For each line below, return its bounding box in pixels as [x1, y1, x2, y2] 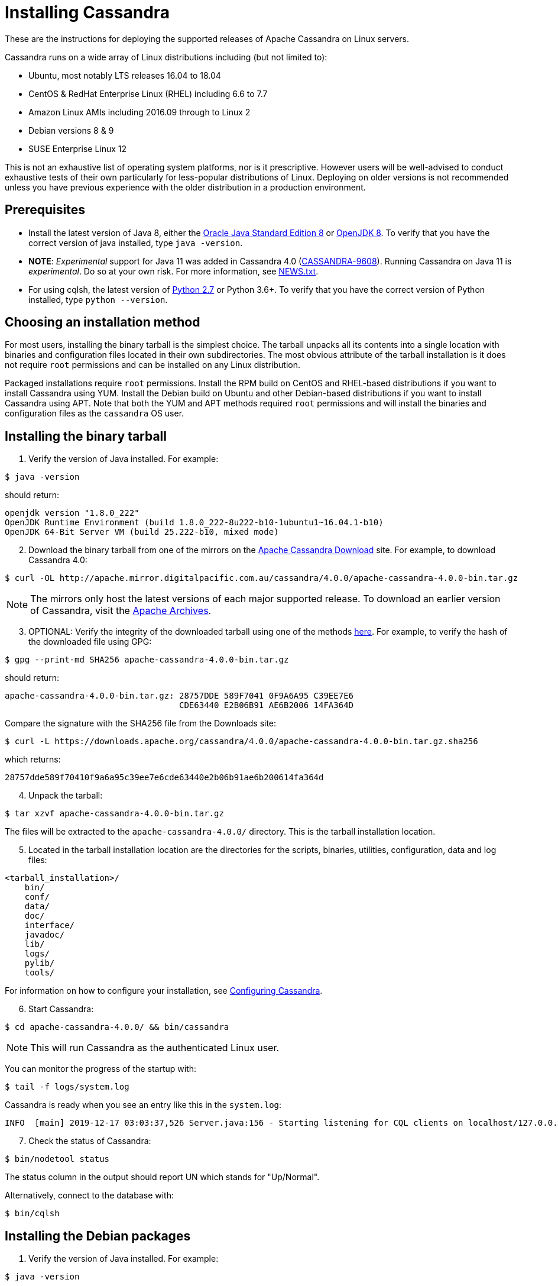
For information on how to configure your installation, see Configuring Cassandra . [5, 985, 323, 996]
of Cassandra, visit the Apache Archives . [30, 605, 212, 617]
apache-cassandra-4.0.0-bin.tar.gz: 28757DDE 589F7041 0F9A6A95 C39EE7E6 [5, 691, 354, 701]
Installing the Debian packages [5, 1228, 191, 1243]
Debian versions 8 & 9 [28, 125, 114, 135]
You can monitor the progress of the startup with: [5, 1064, 197, 1074]
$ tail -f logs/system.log [5, 1082, 129, 1092]
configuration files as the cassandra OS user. [5, 408, 184, 419]
